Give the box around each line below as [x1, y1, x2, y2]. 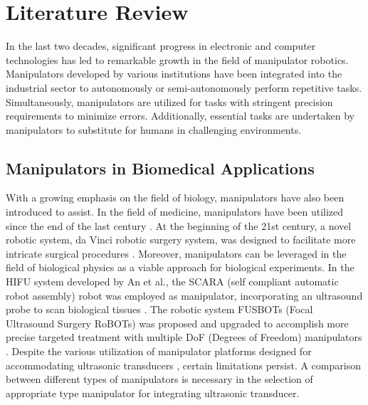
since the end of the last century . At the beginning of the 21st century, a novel [6, 218, 352, 233]
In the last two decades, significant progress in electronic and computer [6, 38, 316, 53]
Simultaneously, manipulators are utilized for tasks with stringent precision [6, 94, 333, 109]
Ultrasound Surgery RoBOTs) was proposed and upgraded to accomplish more [6, 315, 349, 330]
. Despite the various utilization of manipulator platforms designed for [6, 344, 312, 359]
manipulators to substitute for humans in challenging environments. [6, 122, 302, 137]
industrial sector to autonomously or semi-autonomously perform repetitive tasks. [6, 80, 362, 95]
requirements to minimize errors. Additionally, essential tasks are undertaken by [6, 108, 354, 123]
